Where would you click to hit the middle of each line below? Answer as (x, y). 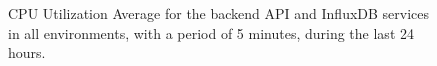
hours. (27, 52)
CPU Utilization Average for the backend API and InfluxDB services (219, 13)
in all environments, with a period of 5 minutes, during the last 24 (211, 32)
